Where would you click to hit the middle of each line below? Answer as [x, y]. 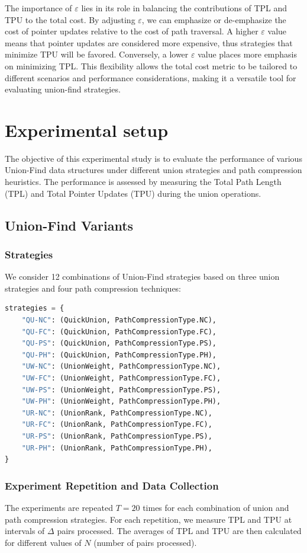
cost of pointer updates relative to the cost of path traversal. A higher [132, 31]
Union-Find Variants [69, 225]
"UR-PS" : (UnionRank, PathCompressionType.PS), [117, 436]
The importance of [38, 8]
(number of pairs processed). [145, 542]
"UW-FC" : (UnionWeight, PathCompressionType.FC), [121, 378]
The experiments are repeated [59, 507]
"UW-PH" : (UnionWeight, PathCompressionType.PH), [121, 402]
